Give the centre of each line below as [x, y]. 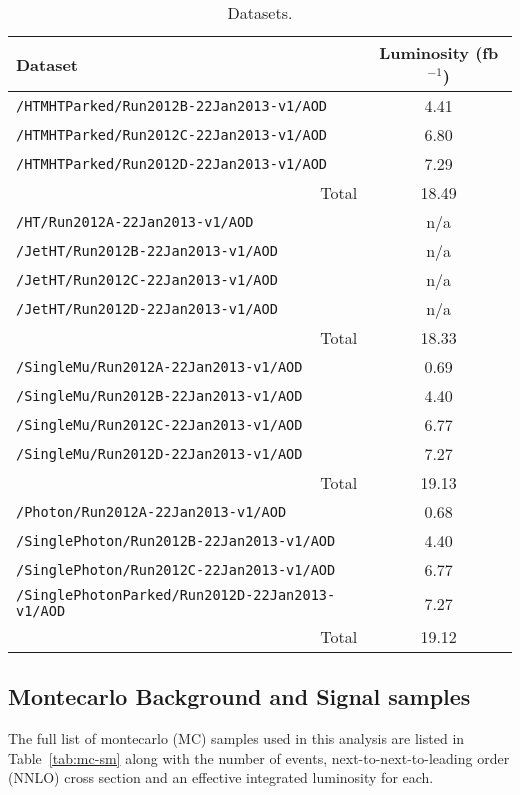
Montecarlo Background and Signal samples [239, 696]
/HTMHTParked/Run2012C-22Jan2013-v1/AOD [171, 134]
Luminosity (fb [439, 52]
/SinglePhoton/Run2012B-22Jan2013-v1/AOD [176, 540]
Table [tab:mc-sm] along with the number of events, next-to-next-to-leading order [259, 757]
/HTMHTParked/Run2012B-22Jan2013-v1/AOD [171, 105]
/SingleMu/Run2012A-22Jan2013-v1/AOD [159, 366]
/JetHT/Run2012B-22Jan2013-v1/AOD [147, 250]
